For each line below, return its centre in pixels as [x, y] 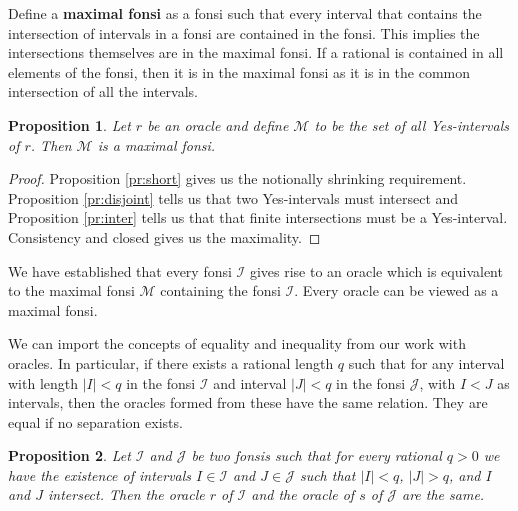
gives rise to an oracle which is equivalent [376, 270]
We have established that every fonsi [120, 270]
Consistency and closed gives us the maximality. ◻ [164, 236]
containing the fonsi [220, 290]
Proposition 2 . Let [69, 455]
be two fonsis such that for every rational [316, 455]
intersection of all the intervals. [103, 91]
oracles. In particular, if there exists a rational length [171, 362]
